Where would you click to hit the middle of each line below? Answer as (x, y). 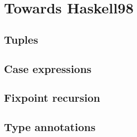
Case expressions (48, 68)
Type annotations (50, 127)
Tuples (21, 39)
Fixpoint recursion (52, 98)
